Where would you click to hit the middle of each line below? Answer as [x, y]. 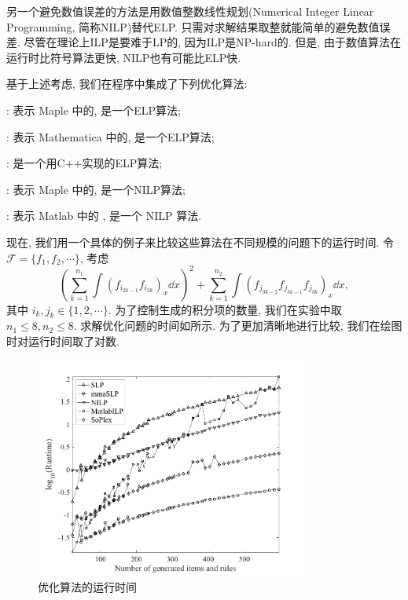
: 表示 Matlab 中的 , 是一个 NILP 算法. [104, 216]
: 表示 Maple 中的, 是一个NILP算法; [96, 189]
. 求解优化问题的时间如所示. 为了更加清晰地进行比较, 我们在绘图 [238, 326]
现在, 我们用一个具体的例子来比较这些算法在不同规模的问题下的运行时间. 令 [200, 241]
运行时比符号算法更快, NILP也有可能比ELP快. [124, 57]
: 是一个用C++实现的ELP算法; [85, 163]
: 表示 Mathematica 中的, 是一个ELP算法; [110, 136]
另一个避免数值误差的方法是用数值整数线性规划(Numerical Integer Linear [190, 11]
